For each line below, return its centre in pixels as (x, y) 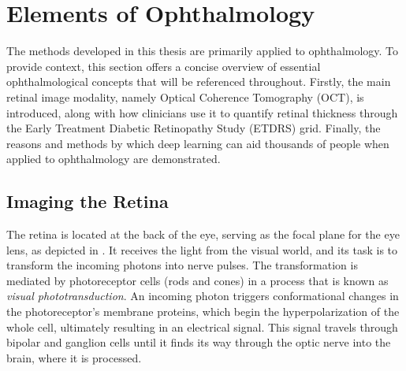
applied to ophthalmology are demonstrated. (114, 159)
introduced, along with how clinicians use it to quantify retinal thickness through (202, 112)
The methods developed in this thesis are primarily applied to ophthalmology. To (203, 51)
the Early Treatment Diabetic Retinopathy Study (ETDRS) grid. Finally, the (194, 128)
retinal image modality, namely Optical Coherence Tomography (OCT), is (185, 96)
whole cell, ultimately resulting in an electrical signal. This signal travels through (202, 326)
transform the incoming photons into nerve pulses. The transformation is (182, 265)
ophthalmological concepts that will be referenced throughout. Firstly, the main (199, 82)
